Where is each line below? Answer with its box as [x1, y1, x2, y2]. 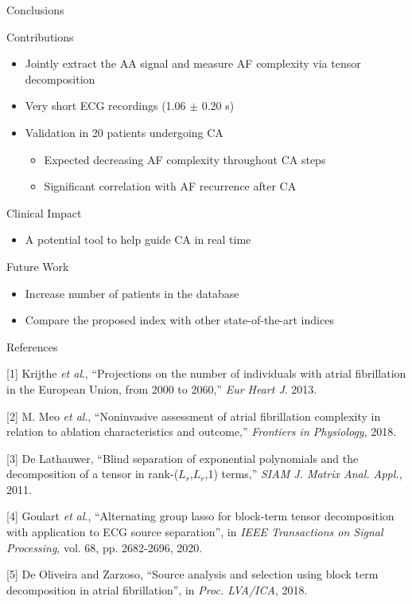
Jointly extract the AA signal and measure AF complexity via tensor [25, 55, 361, 72]
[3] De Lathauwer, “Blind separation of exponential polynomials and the [6, 449, 359, 466]
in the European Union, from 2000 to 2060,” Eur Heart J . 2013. [6, 380, 317, 397]
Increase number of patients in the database [25, 284, 239, 301]
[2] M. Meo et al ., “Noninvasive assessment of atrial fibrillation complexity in [6, 407, 381, 424]
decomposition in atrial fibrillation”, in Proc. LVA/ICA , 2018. [6, 581, 308, 598]
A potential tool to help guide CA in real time [25, 231, 251, 248]
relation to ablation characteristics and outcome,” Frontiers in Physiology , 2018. [6, 423, 397, 440]
